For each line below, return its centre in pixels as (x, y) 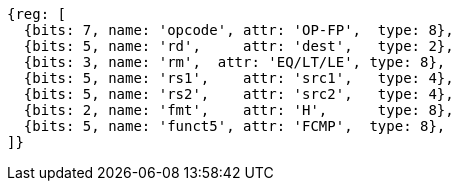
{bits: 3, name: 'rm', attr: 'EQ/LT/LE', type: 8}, (234, 62)
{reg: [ (37, 14)
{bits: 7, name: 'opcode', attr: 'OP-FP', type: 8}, (238, 30)
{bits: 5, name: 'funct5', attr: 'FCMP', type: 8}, (234, 126)
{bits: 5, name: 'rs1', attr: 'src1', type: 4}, (238, 78)
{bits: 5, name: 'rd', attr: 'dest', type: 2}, (238, 46)
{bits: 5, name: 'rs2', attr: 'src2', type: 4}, (238, 94)
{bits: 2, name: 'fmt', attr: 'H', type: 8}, (238, 110)
